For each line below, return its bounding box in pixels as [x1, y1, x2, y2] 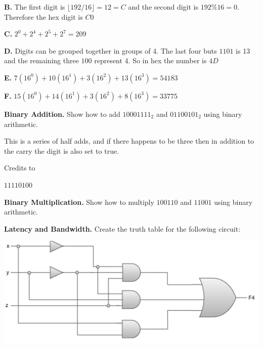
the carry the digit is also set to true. [4, 145, 119, 156]
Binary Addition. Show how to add [4, 108, 120, 119]
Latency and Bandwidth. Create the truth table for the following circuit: [4, 223, 241, 234]
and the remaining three [4, 55, 79, 66]
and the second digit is [128, 2, 199, 12]
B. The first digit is [4, 2, 65, 12]
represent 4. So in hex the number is [94, 55, 207, 66]
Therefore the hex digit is [4, 11, 83, 22]
